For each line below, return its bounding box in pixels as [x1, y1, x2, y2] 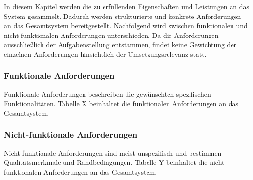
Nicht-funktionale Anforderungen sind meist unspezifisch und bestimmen [4, 147, 222, 158]
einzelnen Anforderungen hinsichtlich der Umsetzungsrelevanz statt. [4, 49, 207, 59]
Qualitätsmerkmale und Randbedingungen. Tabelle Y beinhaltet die [4, 157, 208, 167]
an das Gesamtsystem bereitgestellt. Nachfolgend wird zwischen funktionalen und [4, 20, 248, 31]
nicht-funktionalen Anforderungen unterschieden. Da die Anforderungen [4, 30, 219, 40]
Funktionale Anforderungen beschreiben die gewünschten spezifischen [4, 89, 211, 99]
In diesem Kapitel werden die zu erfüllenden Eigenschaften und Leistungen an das [4, 1, 250, 11]
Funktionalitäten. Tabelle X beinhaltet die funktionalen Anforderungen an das [4, 98, 238, 108]
